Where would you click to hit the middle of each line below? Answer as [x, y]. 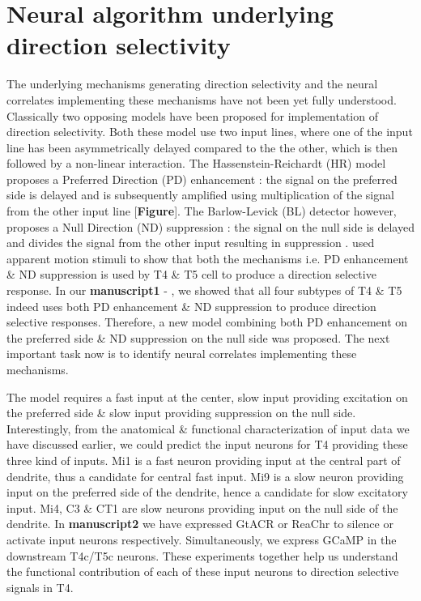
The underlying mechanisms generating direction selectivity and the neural [192, 84]
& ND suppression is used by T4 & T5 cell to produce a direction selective [191, 274]
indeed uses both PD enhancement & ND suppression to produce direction [191, 306]
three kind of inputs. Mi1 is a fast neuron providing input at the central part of [204, 460]
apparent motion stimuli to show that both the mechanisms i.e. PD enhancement [208, 258]
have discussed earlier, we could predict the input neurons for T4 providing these [207, 444]
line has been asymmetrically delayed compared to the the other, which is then [202, 147]
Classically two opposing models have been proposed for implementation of [192, 115]
